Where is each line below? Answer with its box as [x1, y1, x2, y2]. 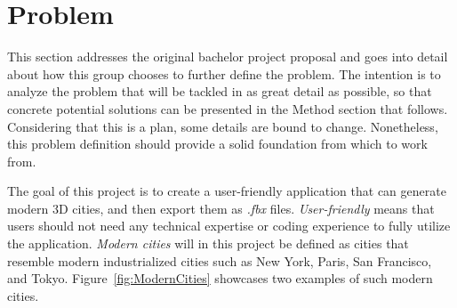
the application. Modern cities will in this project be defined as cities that [7, 234, 409, 253]
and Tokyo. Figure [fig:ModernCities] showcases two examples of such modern [7, 269, 433, 288]
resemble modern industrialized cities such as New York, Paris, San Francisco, [7, 251, 432, 270]
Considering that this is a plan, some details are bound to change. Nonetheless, [7, 117, 438, 135]
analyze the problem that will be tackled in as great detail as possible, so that [7, 82, 432, 101]
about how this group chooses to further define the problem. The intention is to [7, 64, 441, 83]
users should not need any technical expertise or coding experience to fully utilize [7, 216, 451, 235]
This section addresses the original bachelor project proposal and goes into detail [7, 47, 448, 66]
